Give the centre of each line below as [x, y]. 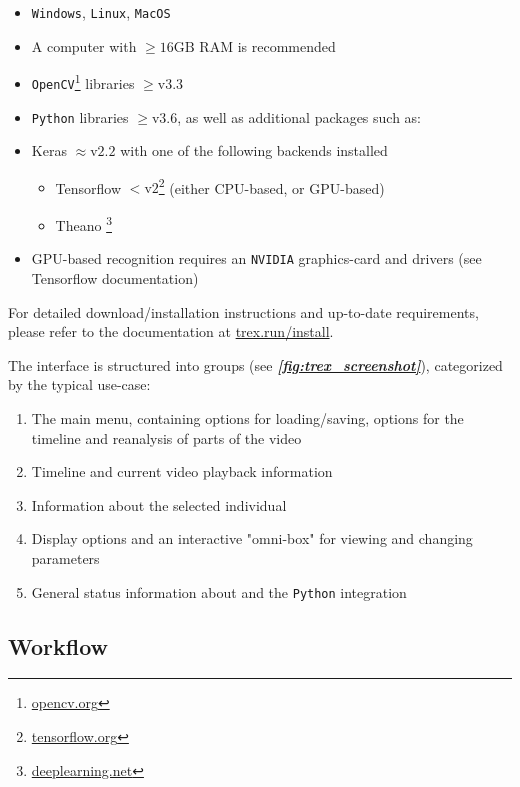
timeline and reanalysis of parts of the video [166, 437]
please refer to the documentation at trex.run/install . [171, 331]
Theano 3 [83, 223]
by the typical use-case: [79, 384]
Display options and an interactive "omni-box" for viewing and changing [252, 538]
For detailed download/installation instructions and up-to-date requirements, [243, 311]
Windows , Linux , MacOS [101, 12]
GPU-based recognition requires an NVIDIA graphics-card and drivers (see [256, 258]
